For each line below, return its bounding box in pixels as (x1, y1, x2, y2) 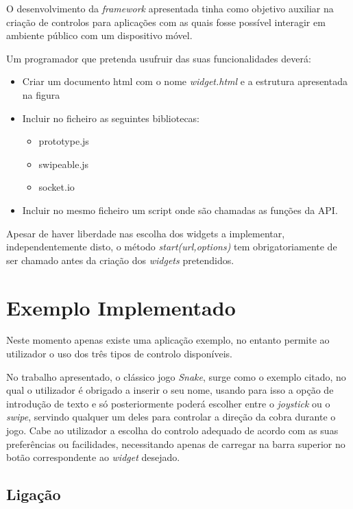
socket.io (38, 180, 75, 194)
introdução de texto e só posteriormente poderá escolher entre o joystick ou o (6, 396, 330, 410)
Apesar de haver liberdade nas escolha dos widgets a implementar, (6, 226, 285, 240)
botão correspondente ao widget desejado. (6, 450, 180, 464)
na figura (22, 87, 60, 102)
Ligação (6, 484, 61, 505)
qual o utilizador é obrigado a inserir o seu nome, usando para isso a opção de (6, 383, 334, 397)
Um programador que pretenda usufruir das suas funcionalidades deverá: (6, 51, 311, 65)
